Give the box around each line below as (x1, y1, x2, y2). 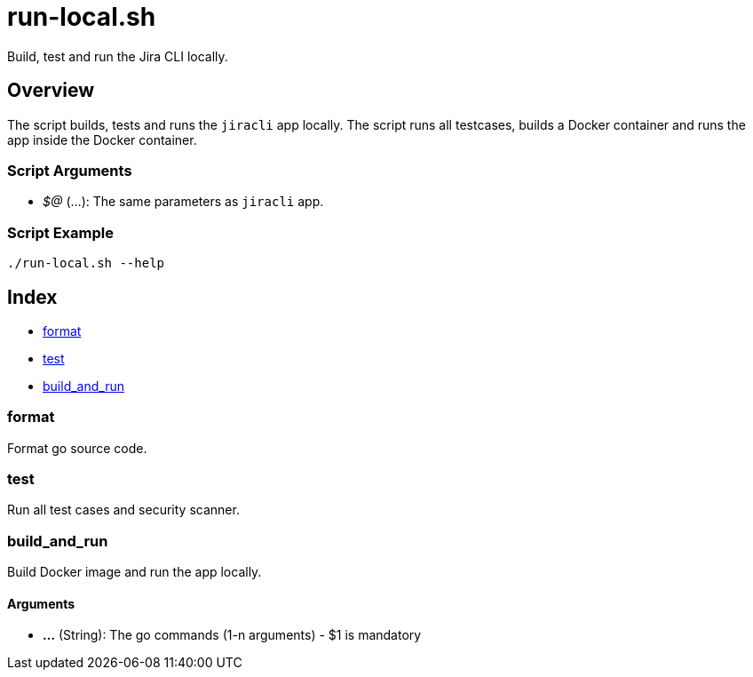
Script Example (7, 223, 114, 242)
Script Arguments (7, 161, 132, 179)
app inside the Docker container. (7, 131, 197, 147)
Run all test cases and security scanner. (7, 502, 240, 518)
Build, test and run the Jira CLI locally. (7, 48, 228, 64)
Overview (7, 79, 95, 102)
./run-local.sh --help (7, 256, 165, 271)
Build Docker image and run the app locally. (7, 564, 262, 580)
